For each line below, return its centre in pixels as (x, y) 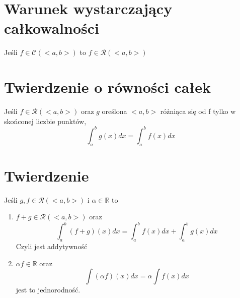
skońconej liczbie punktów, (45, 121)
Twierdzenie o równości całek (107, 87)
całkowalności (52, 28)
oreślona (114, 111)
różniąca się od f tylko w (198, 111)
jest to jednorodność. (48, 290)
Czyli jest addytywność (52, 246)
